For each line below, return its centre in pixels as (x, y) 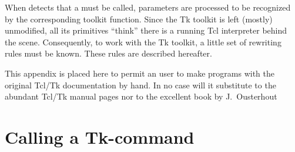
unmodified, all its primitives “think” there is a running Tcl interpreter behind (146, 30)
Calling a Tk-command (100, 136)
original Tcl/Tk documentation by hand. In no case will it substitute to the (140, 85)
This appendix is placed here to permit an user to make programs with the (140, 73)
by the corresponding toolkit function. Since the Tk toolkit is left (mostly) (139, 19)
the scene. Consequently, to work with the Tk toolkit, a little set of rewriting (143, 42)
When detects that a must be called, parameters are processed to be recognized (148, 7)
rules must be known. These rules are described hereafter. (108, 53)
